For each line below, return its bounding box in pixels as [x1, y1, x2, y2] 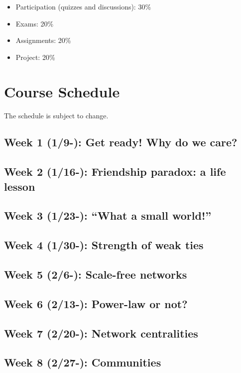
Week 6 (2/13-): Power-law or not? [4, 296, 188, 311]
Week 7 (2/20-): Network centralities [4, 325, 198, 341]
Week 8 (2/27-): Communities [4, 355, 161, 370]
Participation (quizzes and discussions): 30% [15, 1, 151, 11]
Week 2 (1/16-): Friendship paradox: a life [4, 164, 226, 179]
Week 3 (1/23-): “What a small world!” [4, 208, 212, 223]
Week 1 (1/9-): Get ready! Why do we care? [4, 134, 238, 150]
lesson [4, 178, 35, 194]
